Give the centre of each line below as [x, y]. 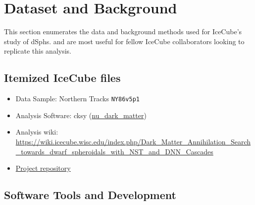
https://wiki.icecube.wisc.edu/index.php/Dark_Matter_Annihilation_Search [133, 141]
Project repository [43, 168]
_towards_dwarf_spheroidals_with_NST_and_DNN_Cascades [114, 151]
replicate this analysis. [38, 51]
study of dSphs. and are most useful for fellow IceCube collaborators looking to [124, 41]
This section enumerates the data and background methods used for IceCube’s [123, 32]
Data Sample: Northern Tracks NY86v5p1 [77, 99]
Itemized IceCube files [62, 78]
